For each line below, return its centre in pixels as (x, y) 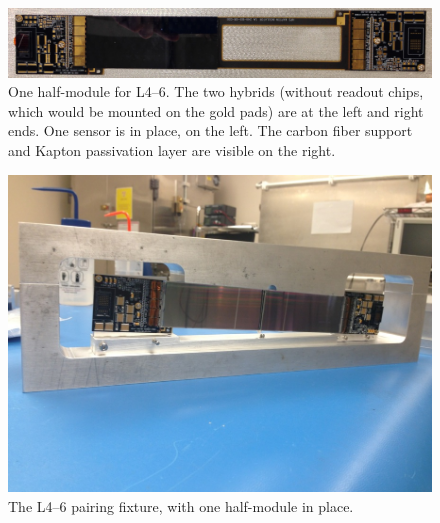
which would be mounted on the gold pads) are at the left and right (216, 110)
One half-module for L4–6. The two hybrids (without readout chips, (216, 91)
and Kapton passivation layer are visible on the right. (172, 149)
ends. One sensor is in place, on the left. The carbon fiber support (210, 130)
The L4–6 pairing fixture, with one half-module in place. (181, 505)
